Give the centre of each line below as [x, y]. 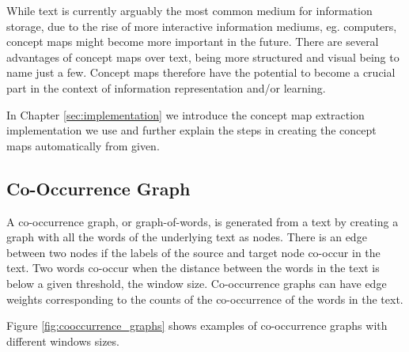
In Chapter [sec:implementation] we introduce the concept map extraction [186, 114]
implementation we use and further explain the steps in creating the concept [191, 130]
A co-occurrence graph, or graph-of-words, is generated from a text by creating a [203, 221]
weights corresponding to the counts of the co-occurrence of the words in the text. [205, 299]
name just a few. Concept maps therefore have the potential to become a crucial [201, 72]
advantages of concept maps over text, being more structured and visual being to [203, 57]
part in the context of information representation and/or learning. [166, 87]
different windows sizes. [63, 341]
